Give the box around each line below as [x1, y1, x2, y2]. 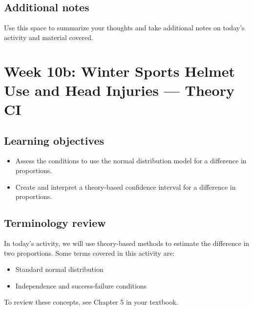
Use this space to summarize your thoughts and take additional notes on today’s [4, 22, 245, 33]
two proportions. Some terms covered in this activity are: [4, 247, 175, 258]
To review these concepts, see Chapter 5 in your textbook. [4, 297, 178, 307]
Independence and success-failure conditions [15, 280, 147, 290]
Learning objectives [4, 133, 105, 148]
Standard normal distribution [15, 264, 104, 274]
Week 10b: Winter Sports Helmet [4, 61, 235, 81]
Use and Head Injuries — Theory [4, 80, 234, 100]
